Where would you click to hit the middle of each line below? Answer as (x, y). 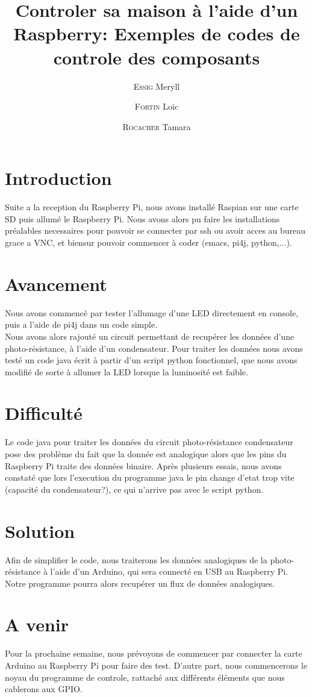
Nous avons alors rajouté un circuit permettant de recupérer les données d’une (150, 336)
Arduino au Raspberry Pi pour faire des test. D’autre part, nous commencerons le (156, 665)
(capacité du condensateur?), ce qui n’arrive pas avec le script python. (134, 489)
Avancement (56, 283)
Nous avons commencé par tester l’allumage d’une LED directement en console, (152, 312)
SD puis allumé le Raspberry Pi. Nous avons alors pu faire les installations (142, 218)
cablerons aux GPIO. (44, 689)
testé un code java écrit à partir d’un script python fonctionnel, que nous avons (151, 360)
